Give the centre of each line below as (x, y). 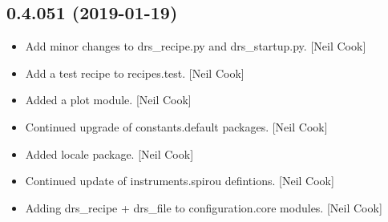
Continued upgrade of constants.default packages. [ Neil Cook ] (176, 126)
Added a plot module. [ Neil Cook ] (108, 100)
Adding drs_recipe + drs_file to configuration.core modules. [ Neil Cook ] (204, 207)
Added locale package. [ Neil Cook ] (109, 153)
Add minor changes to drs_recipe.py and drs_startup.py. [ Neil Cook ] (196, 46)
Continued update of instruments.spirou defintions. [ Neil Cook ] (180, 181)
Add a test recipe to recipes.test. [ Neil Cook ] (135, 73)
